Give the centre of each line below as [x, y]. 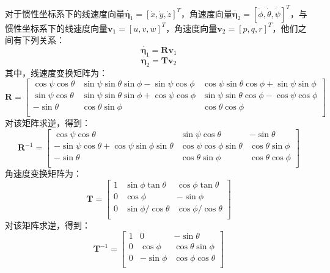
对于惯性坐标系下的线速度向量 [65, 13]
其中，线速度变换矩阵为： [56, 72]
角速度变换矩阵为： [43, 173]
